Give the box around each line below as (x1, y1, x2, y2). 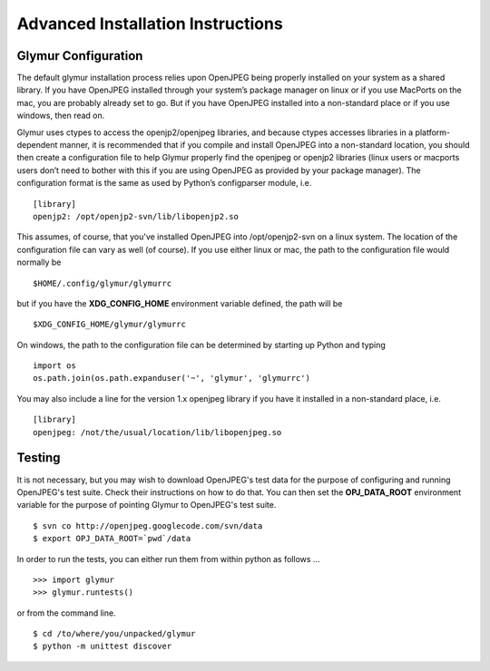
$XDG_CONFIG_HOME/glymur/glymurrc (33, 319, 186, 330)
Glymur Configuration (16, 48, 143, 63)
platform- (415, 127, 451, 138)
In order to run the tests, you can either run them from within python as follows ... (16, 553, 320, 564)
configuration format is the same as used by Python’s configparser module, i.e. (16, 178, 312, 189)
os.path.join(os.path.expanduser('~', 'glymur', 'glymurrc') (33, 373, 310, 384)
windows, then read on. (16, 110, 105, 122)
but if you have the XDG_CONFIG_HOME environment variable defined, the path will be (16, 297, 343, 308)
